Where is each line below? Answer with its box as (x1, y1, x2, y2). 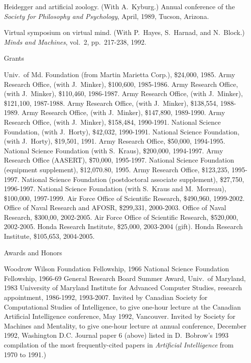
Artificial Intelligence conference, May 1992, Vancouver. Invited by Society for (4, 311, 235, 321)
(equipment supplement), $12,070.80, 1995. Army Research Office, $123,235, (4, 164, 230, 174)
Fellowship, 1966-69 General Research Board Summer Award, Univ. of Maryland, (4, 273, 246, 283)
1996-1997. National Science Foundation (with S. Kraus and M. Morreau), (4, 183, 226, 194)
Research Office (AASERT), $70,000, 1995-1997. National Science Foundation (4, 155, 234, 165)
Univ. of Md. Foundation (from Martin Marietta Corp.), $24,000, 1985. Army (4, 69, 235, 79)
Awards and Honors (4, 247, 63, 257)
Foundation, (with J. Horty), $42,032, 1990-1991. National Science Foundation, (4, 126, 240, 136)
